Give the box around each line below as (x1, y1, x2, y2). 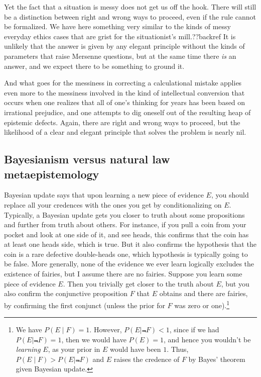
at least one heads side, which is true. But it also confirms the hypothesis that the (4, 239, 256, 249)
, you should (211, 190, 249, 200)
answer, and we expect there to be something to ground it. (4, 60, 185, 71)
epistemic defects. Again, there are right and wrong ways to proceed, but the (4, 117, 240, 127)
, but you (221, 278, 249, 289)
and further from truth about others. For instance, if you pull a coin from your (4, 219, 246, 230)
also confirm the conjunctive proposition (4, 288, 128, 299)
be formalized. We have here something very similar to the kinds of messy (4, 21, 231, 32)
